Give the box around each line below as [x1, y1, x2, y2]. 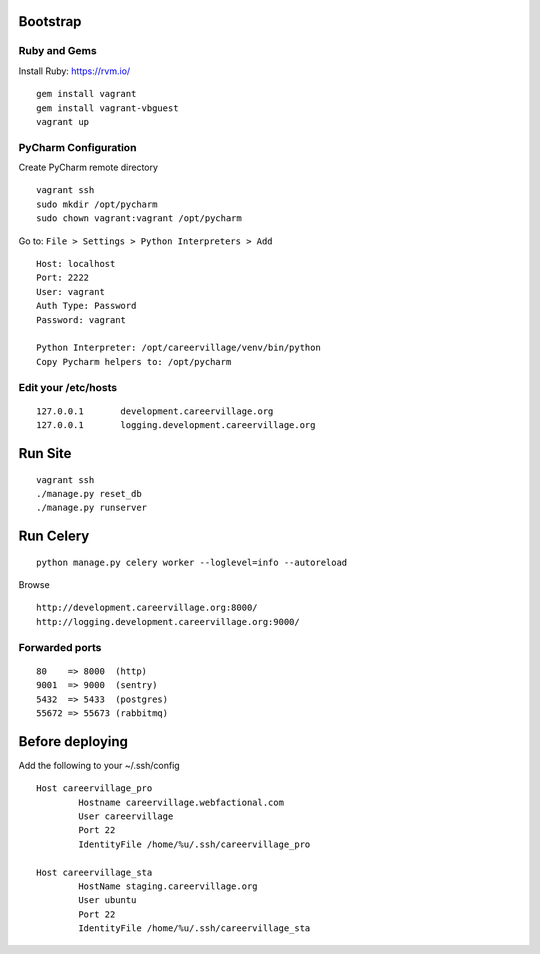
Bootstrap [18, 13, 82, 30]
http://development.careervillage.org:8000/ [36, 602, 259, 614]
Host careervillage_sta [36, 866, 153, 878]
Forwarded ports [18, 640, 102, 654]
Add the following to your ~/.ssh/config [18, 759, 180, 771]
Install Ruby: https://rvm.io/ [18, 65, 131, 77]
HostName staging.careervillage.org [78, 881, 259, 892]
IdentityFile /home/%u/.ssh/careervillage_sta [78, 923, 311, 934]
